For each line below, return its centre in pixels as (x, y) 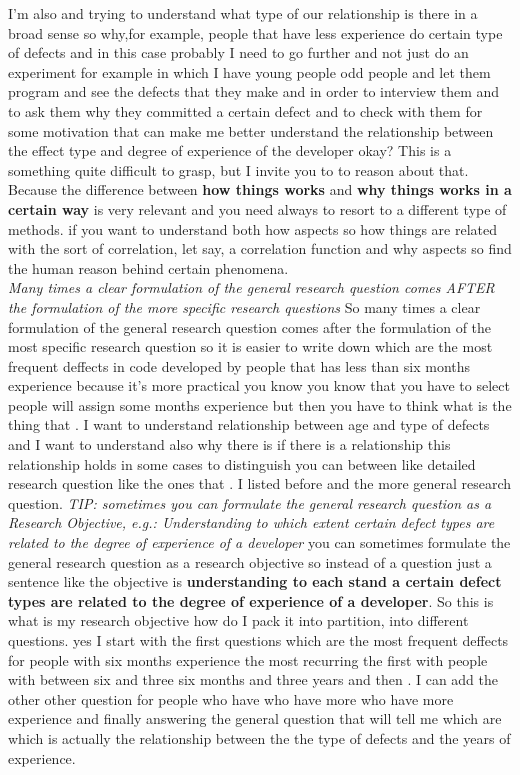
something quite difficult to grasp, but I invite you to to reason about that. (238, 169)
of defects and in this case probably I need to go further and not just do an (238, 52)
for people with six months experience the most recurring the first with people (248, 659)
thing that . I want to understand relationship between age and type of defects (249, 424)
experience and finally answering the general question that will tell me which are (255, 718)
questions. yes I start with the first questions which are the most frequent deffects (258, 640)
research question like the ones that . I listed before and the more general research (260, 483)
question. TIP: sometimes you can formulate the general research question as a (250, 502)
